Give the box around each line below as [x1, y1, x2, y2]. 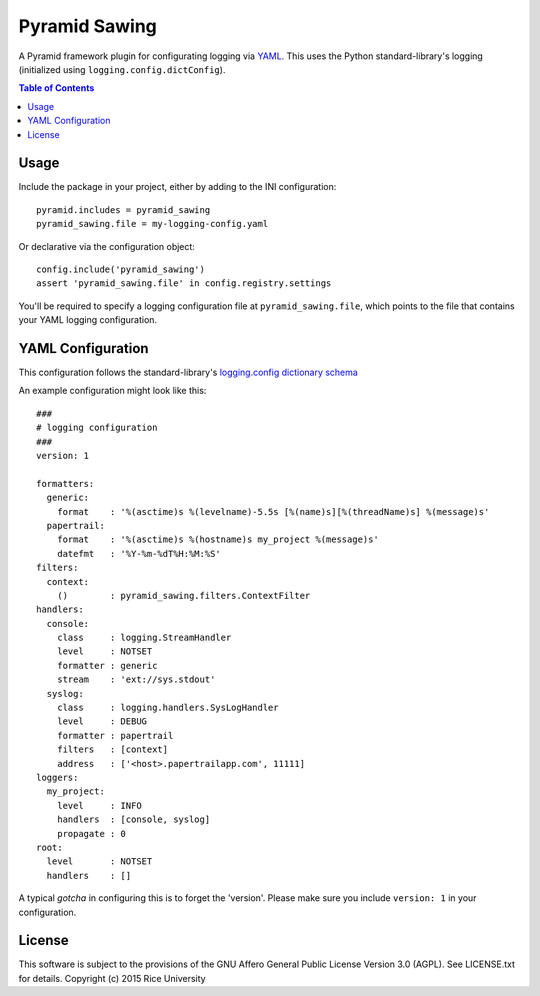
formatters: [36, 478, 95, 489]
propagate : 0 [56, 828, 127, 839]
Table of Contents [18, 82, 95, 94]
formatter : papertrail [56, 730, 174, 741]
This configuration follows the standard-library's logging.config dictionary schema [18, 366, 359, 379]
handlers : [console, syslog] [56, 814, 211, 825]
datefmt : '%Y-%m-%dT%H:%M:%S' [56, 548, 222, 559]
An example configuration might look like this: [18, 385, 207, 397]
